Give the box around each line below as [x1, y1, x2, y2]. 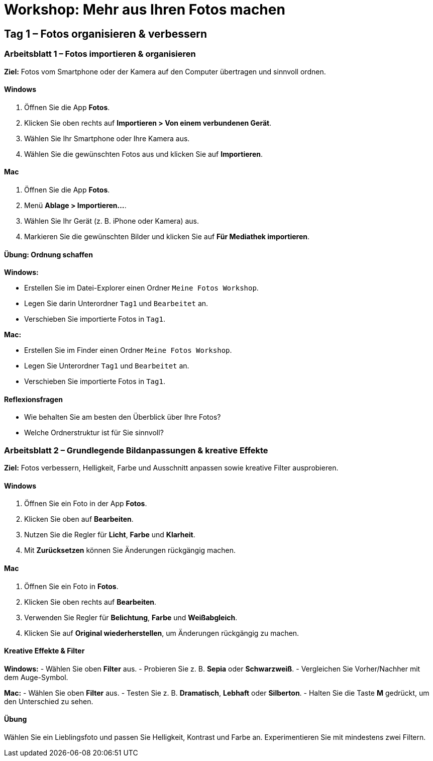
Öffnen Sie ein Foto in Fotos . [24, 582, 119, 591]
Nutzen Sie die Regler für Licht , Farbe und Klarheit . [24, 530, 195, 539]
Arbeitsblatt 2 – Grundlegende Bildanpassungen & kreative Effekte [4, 445, 268, 455]
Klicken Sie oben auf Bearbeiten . [24, 515, 134, 524]
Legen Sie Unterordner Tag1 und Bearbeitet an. [24, 361, 189, 370]
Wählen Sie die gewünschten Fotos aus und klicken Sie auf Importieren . [24, 149, 263, 158]
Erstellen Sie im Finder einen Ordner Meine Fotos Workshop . [24, 346, 232, 355]
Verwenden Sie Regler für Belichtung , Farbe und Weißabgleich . [24, 613, 238, 622]
